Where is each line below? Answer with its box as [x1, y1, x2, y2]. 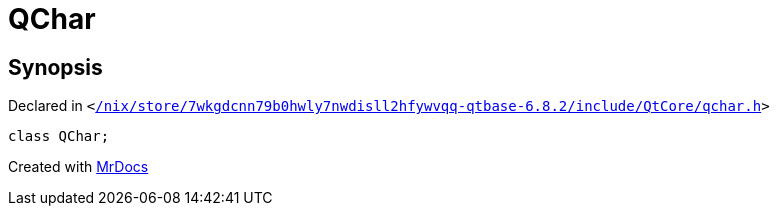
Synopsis [8, 54, 103, 80]
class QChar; [8, 128, 110, 145]
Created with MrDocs [8, 158, 149, 176]
